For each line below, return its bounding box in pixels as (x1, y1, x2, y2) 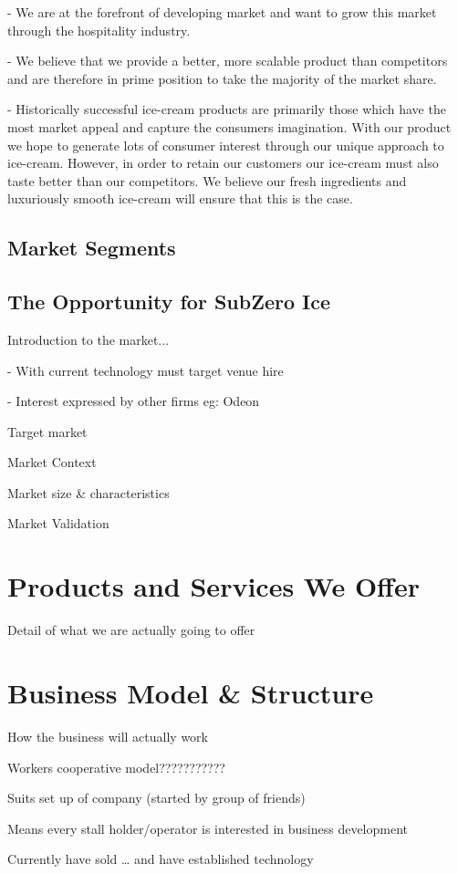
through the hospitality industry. (7, 20, 191, 39)
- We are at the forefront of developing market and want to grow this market (7, 3, 437, 21)
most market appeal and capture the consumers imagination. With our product (7, 117, 452, 136)
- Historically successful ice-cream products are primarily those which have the (7, 99, 446, 119)
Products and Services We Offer (7, 567, 420, 605)
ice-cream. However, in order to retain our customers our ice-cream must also (7, 153, 439, 172)
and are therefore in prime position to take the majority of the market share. (7, 68, 437, 88)
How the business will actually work (7, 726, 208, 745)
